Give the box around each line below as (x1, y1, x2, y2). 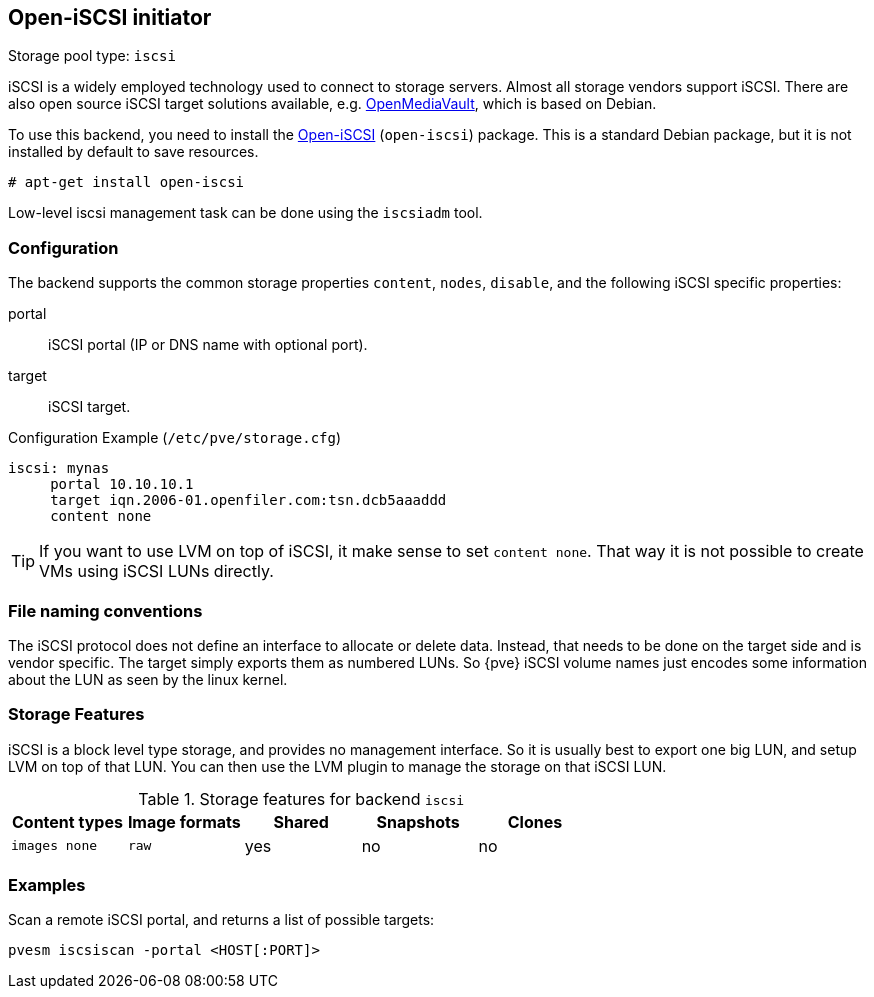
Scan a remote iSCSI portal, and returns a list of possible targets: (8, 911, 435, 929)
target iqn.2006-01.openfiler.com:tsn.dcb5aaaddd (50, 492, 447, 509)
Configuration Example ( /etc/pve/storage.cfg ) (8, 429, 342, 447)
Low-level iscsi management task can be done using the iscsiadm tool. (8, 204, 483, 222)
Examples (8, 875, 86, 896)
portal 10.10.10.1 (50, 476, 194, 493)
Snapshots (376, 811, 460, 832)
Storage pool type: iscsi (8, 47, 176, 65)
